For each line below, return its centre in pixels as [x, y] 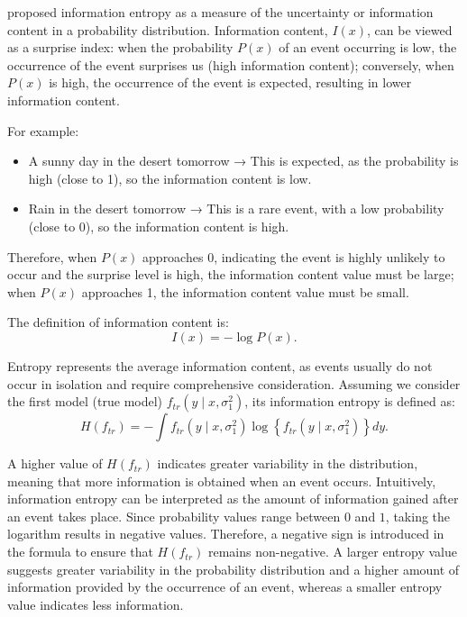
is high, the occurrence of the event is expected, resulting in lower [230, 82]
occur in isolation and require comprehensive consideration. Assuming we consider [234, 383]
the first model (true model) [85, 401]
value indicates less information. [96, 604]
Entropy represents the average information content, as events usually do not [220, 365]
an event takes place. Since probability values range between [174, 516]
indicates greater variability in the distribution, [288, 463]
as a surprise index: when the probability [120, 47]
